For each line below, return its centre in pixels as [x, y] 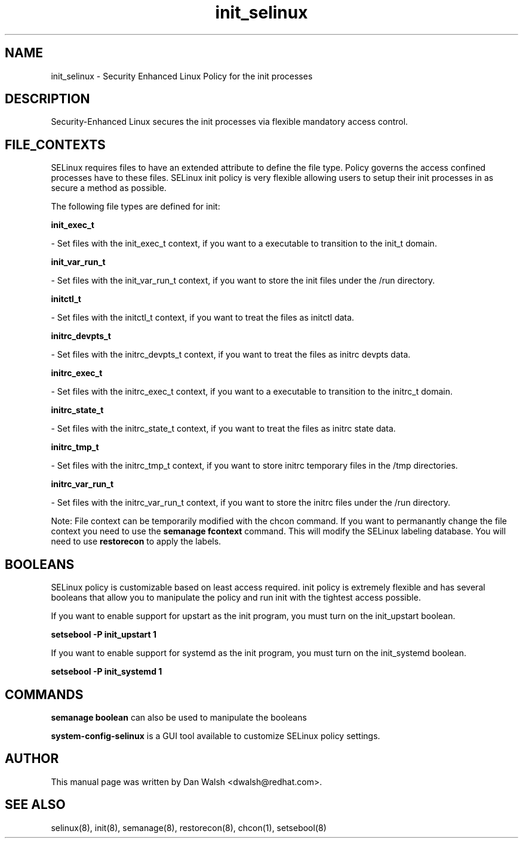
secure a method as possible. [109, 188]
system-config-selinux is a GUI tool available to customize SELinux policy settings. [216, 736]
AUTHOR [32, 759]
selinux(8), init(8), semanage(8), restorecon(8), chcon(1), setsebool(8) [189, 827]
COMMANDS [44, 694]
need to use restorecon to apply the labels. [136, 542]
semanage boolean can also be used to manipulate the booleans [179, 717]
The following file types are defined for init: [136, 207]
